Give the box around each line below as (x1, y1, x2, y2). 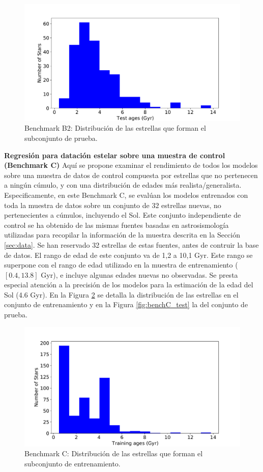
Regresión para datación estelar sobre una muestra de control (4, 150, 225, 160)
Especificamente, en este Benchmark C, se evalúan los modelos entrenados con (4, 189, 248, 200)
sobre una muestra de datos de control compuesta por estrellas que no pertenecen (4, 169, 258, 180)
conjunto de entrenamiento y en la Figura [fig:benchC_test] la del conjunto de (4, 299, 248, 310)
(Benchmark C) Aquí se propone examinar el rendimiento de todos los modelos (4, 160, 258, 170)
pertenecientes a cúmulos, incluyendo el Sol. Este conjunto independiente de (4, 210, 241, 220)
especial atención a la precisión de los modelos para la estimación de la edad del (4, 279, 253, 290)
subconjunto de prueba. (24, 132, 98, 143)
